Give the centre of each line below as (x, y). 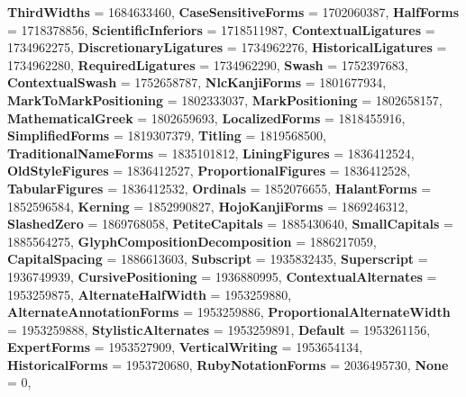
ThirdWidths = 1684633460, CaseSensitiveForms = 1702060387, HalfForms (233, 12)
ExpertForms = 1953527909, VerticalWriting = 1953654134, (185, 347)
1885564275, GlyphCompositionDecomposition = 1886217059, (192, 241)
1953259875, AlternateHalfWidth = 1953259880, (150, 294)
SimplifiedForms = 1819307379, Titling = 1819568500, (167, 135)
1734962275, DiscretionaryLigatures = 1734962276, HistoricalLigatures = (227, 47)
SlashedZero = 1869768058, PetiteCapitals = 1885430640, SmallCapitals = (230, 224)
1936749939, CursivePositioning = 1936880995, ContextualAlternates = (222, 276)
